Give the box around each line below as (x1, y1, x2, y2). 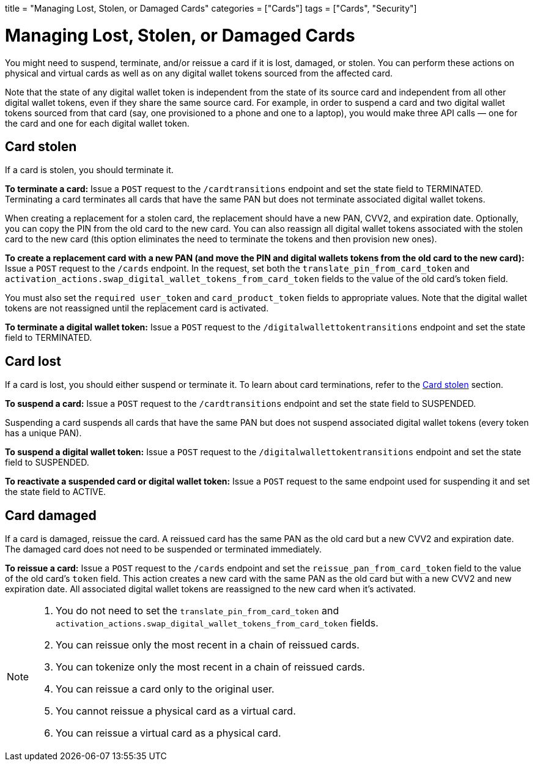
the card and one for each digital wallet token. (5, 117, 190, 128)
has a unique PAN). (5, 428, 82, 439)
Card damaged (5, 507, 97, 523)
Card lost (5, 353, 61, 369)
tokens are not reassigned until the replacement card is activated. (5, 303, 269, 314)
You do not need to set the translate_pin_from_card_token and (56, 604, 339, 617)
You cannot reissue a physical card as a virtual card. (56, 705, 296, 718)
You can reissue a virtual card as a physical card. (56, 727, 281, 740)
